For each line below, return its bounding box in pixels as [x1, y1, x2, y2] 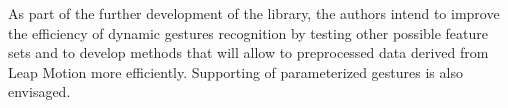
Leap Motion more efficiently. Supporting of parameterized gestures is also [8, 61, 463, 82]
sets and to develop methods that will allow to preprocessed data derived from [8, 42, 489, 63]
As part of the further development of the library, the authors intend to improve [8, 3, 500, 23]
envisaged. [8, 81, 71, 102]
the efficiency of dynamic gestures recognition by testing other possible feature [8, 22, 489, 43]
